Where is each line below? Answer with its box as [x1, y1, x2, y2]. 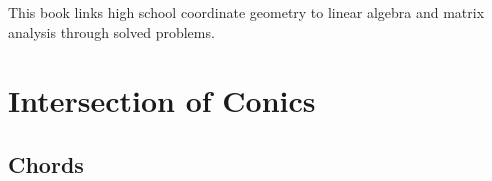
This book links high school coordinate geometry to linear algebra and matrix [8, 2, 485, 22]
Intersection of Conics [8, 80, 316, 121]
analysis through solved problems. [8, 21, 215, 42]
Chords [8, 148, 84, 179]
